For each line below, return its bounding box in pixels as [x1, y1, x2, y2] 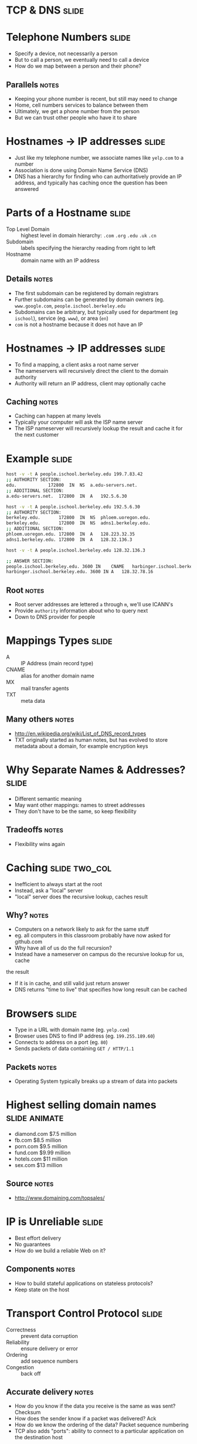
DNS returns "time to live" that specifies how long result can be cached [14, 986, 188, 993]
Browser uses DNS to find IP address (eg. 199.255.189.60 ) [14, 1032, 155, 1040]
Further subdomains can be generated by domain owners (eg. [14, 296, 165, 303]
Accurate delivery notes [6, 1387, 94, 1397]
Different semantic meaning [14, 795, 82, 802]
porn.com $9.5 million [14, 1143, 68, 1150]
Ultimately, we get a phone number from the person [14, 107, 140, 115]
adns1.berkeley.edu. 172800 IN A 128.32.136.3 [6, 537, 133, 543]
